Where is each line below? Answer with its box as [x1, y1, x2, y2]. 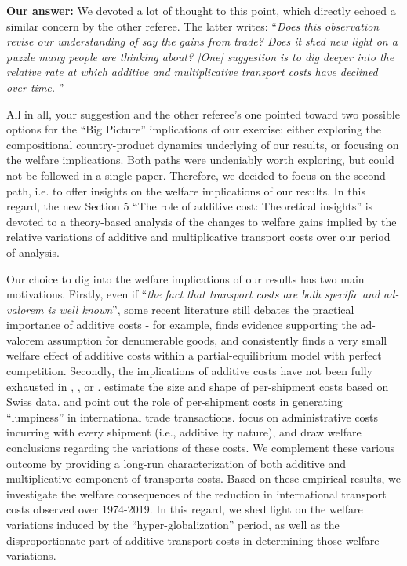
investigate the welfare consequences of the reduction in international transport [6, 485, 387, 502]
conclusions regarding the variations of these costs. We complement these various [6, 440, 395, 456]
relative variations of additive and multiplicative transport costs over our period [6, 228, 391, 245]
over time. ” [6, 79, 64, 95]
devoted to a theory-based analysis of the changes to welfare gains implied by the [6, 213, 397, 229]
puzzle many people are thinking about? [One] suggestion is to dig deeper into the [6, 48, 394, 64]
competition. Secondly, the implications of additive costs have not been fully [6, 363, 372, 379]
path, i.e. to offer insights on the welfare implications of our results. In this [6, 182, 365, 199]
